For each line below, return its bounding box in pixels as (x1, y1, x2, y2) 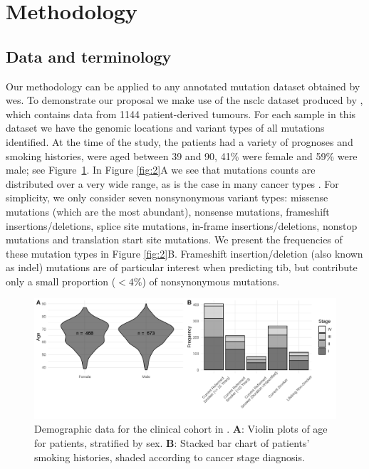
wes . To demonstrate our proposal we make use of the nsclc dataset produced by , (6, 93, 363, 107)
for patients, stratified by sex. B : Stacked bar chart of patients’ (34, 436, 310, 450)
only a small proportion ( (6, 273, 116, 288)
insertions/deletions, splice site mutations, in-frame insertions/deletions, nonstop (6, 218, 358, 233)
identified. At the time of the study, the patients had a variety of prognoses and (6, 134, 353, 149)
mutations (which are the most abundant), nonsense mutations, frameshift (6, 204, 330, 218)
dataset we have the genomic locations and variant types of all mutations (6, 120, 325, 135)
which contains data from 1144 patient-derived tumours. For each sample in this (6, 106, 356, 121)
